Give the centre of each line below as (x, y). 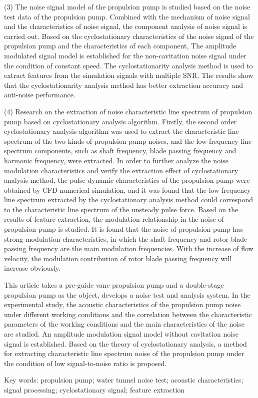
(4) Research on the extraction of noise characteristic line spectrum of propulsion (128, 111)
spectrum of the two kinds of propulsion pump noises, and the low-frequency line (128, 141)
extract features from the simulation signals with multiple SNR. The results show (129, 75)
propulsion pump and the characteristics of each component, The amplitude (120, 46)
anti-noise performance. (40, 95)
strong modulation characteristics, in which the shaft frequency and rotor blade (126, 238)
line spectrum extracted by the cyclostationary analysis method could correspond (128, 199)
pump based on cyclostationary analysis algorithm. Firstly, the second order (120, 121)
